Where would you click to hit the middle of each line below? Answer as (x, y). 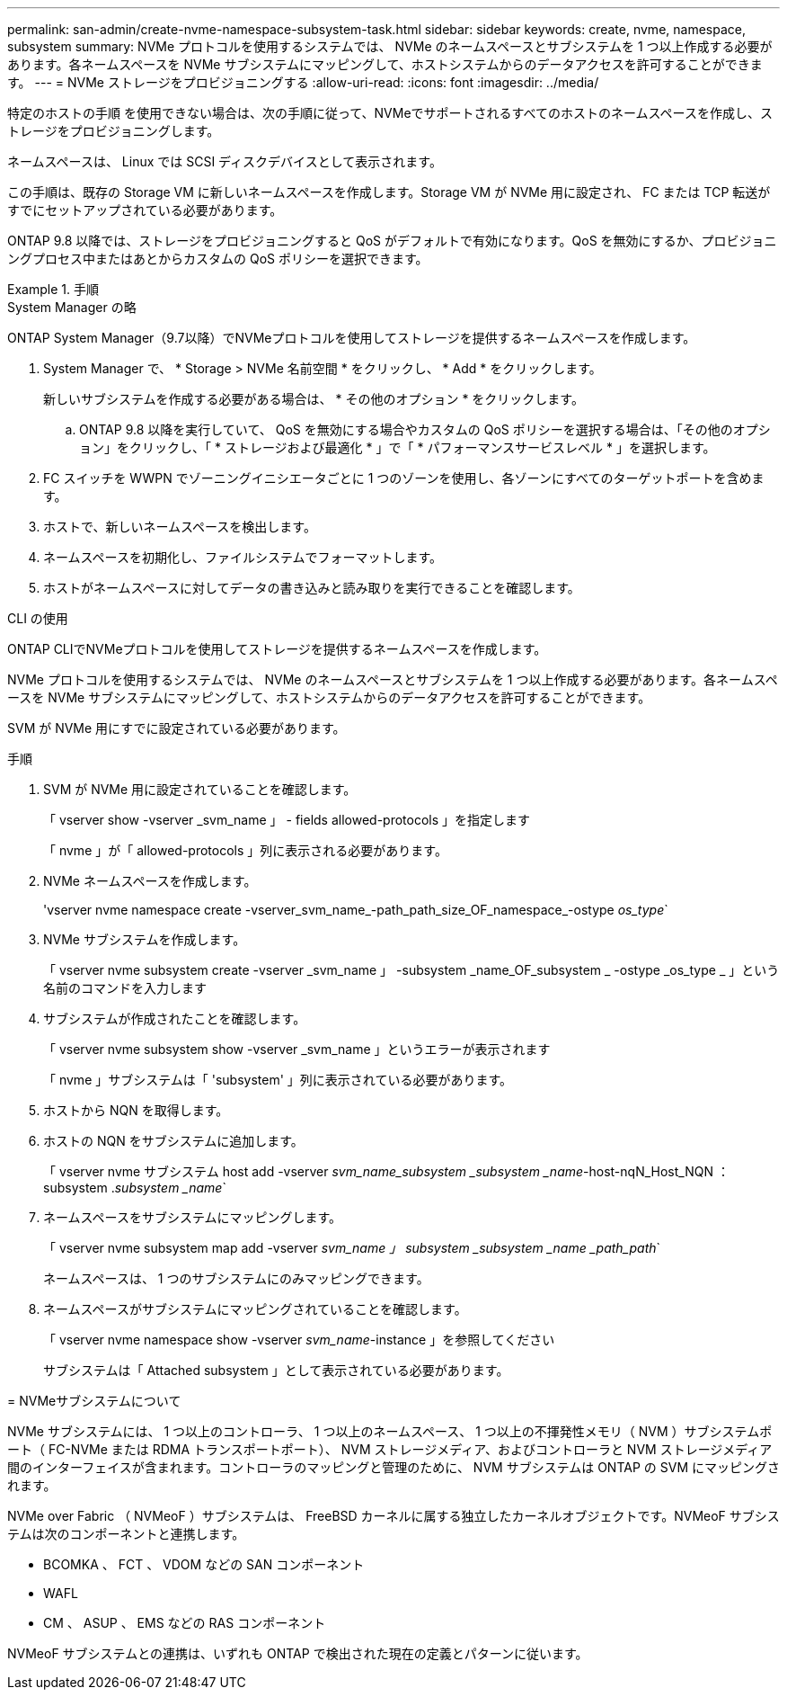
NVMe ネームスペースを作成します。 (150, 881)
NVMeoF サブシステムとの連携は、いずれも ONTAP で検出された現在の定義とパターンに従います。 (298, 1653)
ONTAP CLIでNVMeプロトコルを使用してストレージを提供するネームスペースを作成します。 (277, 649)
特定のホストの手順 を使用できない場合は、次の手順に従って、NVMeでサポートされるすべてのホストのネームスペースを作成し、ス (390, 113)
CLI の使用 (38, 618)
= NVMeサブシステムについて (94, 1401)
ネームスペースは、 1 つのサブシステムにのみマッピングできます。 (236, 1278)
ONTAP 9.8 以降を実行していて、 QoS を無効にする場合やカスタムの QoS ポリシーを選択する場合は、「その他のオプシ (425, 429)
